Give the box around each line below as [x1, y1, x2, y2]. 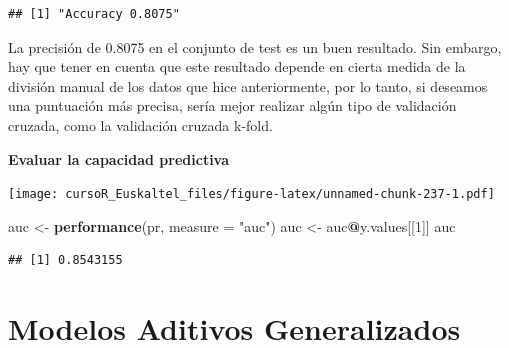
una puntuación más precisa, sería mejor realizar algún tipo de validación [8, 95, 457, 116]
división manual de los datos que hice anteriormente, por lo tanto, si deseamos [8, 75, 488, 96]
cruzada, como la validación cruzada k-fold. [8, 114, 273, 135]
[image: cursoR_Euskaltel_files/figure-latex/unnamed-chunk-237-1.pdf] [8, 187, 495, 202]
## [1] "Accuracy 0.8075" [8, 7, 180, 21]
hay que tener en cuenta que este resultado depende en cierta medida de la [8, 56, 466, 77]
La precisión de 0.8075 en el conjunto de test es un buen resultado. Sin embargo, [8, 36, 502, 57]
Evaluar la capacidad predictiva [8, 148, 230, 169]
